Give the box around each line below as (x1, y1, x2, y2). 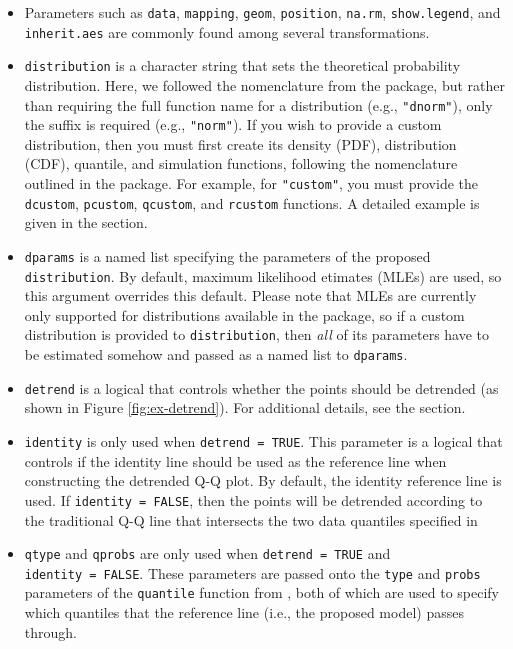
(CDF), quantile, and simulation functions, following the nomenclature (24, 153, 458, 174)
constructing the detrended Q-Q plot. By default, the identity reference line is (24, 470, 502, 491)
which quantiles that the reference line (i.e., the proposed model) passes (24, 602, 464, 623)
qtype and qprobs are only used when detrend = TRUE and (24, 543, 391, 564)
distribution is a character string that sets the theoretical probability (24, 55, 461, 76)
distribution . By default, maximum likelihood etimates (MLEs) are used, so (24, 265, 502, 286)
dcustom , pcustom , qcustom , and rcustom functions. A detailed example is (24, 192, 480, 213)
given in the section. (24, 212, 148, 233)
